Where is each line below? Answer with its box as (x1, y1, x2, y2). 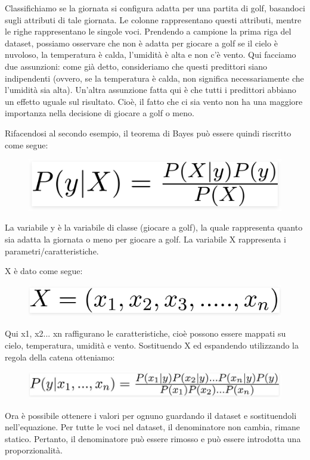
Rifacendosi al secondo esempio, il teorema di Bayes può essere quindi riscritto (5, 126, 292, 139)
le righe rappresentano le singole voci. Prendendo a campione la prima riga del (5, 25, 292, 38)
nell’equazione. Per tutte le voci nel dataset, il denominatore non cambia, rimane (5, 421, 300, 433)
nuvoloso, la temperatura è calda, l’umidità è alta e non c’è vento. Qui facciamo (5, 48, 296, 61)
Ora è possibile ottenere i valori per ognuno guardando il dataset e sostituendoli (5, 409, 297, 421)
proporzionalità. (5, 444, 63, 456)
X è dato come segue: (5, 265, 83, 277)
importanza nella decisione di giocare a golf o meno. (5, 107, 194, 119)
